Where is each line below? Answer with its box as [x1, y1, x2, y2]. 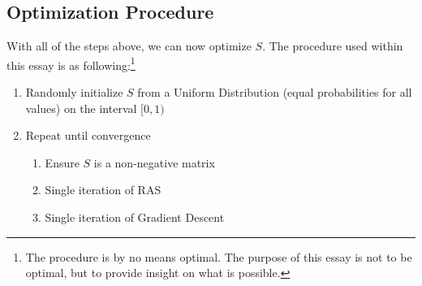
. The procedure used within [262, 37, 403, 54]
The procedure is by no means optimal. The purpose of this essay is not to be [25, 248, 412, 265]
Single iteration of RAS [45, 181, 161, 198]
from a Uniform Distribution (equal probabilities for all [137, 84, 412, 101]
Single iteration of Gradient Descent [45, 209, 225, 226]
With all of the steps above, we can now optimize [6, 37, 252, 54]
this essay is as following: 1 [6, 54, 136, 73]
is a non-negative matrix [93, 154, 215, 171]
